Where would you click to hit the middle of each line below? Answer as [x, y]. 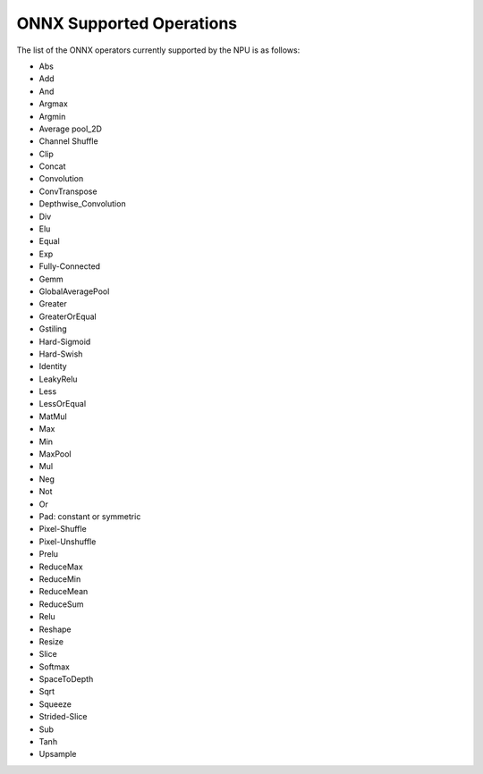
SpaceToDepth [66, 679]
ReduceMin [60, 579]
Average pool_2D [71, 129]
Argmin [52, 116]
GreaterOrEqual [68, 316]
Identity [53, 366]
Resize [51, 641]
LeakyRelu [58, 379]
